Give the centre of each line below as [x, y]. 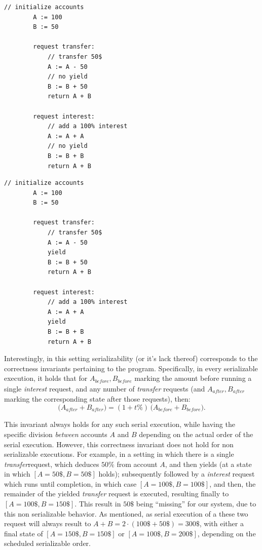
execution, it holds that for [46, 378]
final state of [24, 533]
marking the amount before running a [193, 378]
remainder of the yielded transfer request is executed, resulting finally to [117, 494]
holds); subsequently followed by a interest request [177, 474]
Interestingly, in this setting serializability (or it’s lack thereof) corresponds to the [131, 358]
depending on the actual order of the [196, 434]
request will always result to [48, 523]
